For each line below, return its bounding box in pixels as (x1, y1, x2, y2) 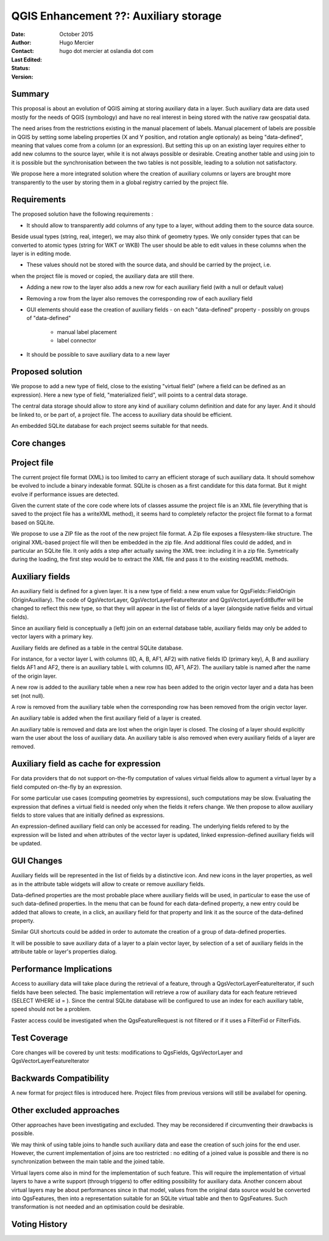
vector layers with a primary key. (11, 633, 93, 640)
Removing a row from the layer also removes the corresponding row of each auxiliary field (26, 294, 253, 302)
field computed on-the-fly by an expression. (11, 783, 122, 791)
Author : (11, 38, 32, 46)
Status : (11, 65, 30, 72)
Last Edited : (11, 55, 43, 63)
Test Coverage (11, 1033, 68, 1043)
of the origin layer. (11, 672, 57, 680)
